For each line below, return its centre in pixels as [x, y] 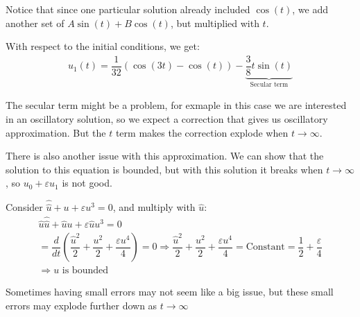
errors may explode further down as [82, 306]
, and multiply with [154, 207]
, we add [310, 9]
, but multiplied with [215, 23]
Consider [24, 207]
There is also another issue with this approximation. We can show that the [165, 156]
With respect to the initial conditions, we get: [103, 46]
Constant [265, 247]
